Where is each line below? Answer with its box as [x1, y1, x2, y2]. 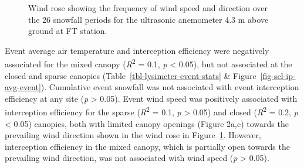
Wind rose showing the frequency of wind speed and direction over [28, 2, 268, 13]
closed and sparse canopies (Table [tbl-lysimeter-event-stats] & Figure [5, 69, 256, 81]
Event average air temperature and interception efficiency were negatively [5, 44, 269, 56]
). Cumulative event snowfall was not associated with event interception [40, 81, 299, 93]
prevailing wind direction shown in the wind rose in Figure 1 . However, [5, 129, 261, 141]
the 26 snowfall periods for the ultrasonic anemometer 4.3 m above [28, 13, 269, 25]
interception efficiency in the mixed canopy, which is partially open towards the [5, 140, 290, 152]
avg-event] [5, 81, 41, 93]
